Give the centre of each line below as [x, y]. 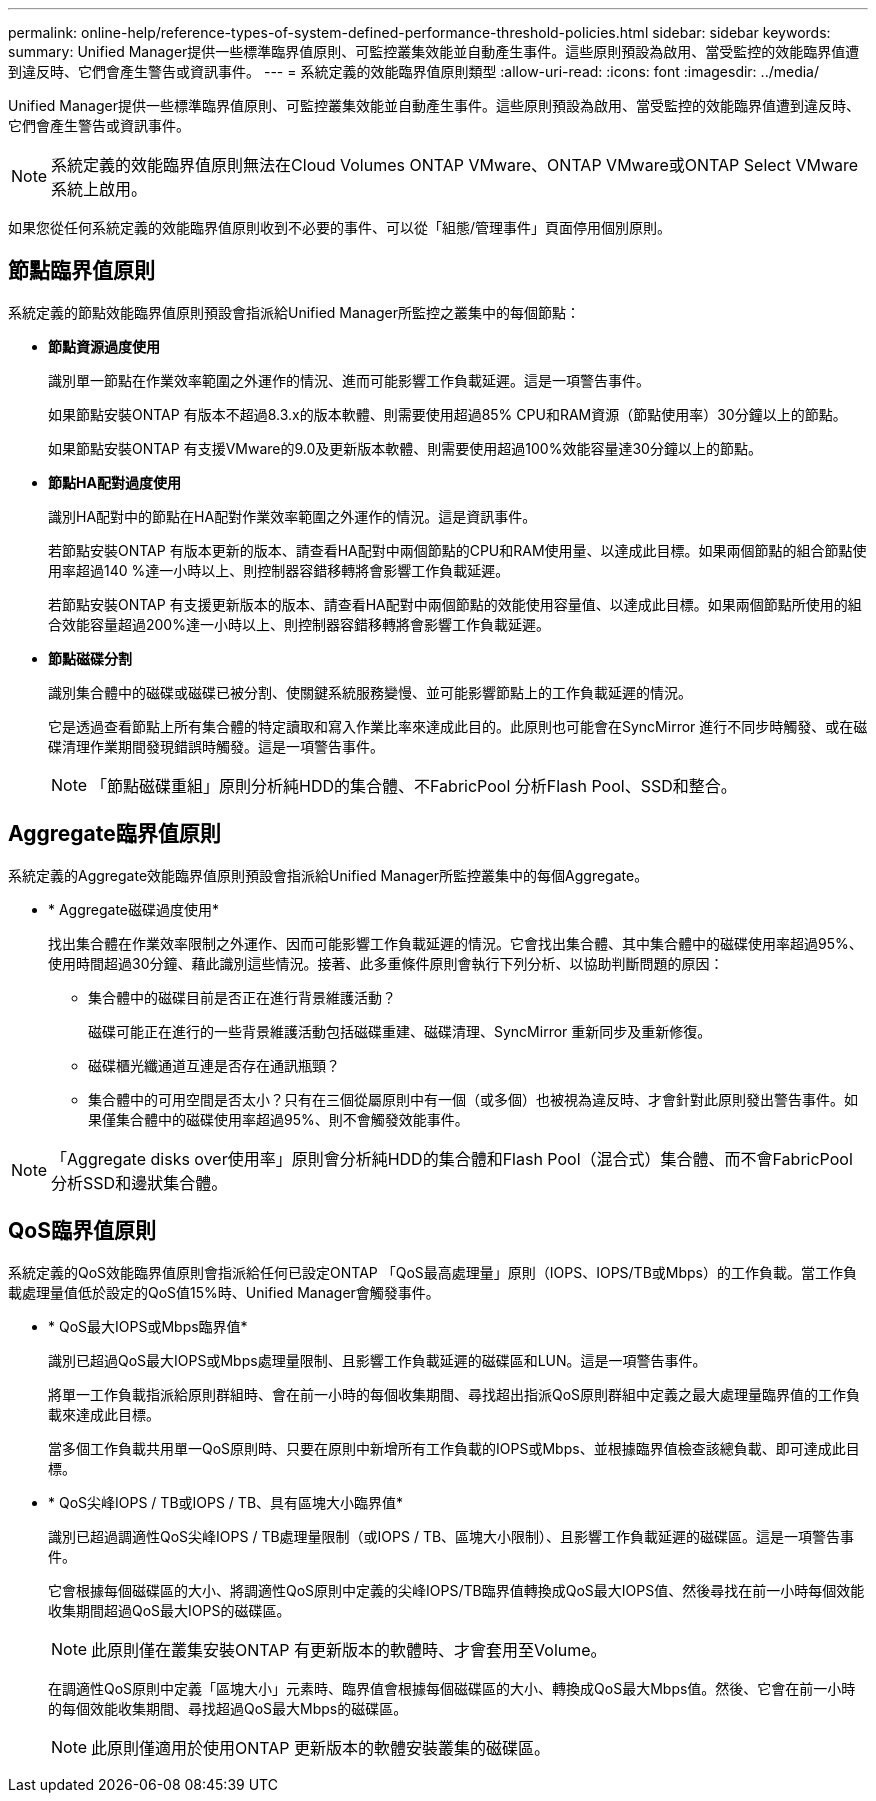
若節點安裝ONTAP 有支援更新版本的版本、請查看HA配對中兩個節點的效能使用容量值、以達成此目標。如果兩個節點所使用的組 [455, 604]
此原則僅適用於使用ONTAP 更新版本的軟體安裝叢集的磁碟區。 [321, 1747]
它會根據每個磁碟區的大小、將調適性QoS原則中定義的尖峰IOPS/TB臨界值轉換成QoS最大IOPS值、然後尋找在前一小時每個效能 [456, 1590]
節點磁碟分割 [90, 658]
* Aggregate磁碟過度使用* [134, 909]
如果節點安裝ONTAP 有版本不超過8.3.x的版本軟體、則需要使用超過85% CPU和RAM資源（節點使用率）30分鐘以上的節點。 [447, 414]
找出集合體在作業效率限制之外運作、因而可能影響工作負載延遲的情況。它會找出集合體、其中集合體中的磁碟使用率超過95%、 [455, 943]
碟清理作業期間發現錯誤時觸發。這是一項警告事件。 [216, 746]
